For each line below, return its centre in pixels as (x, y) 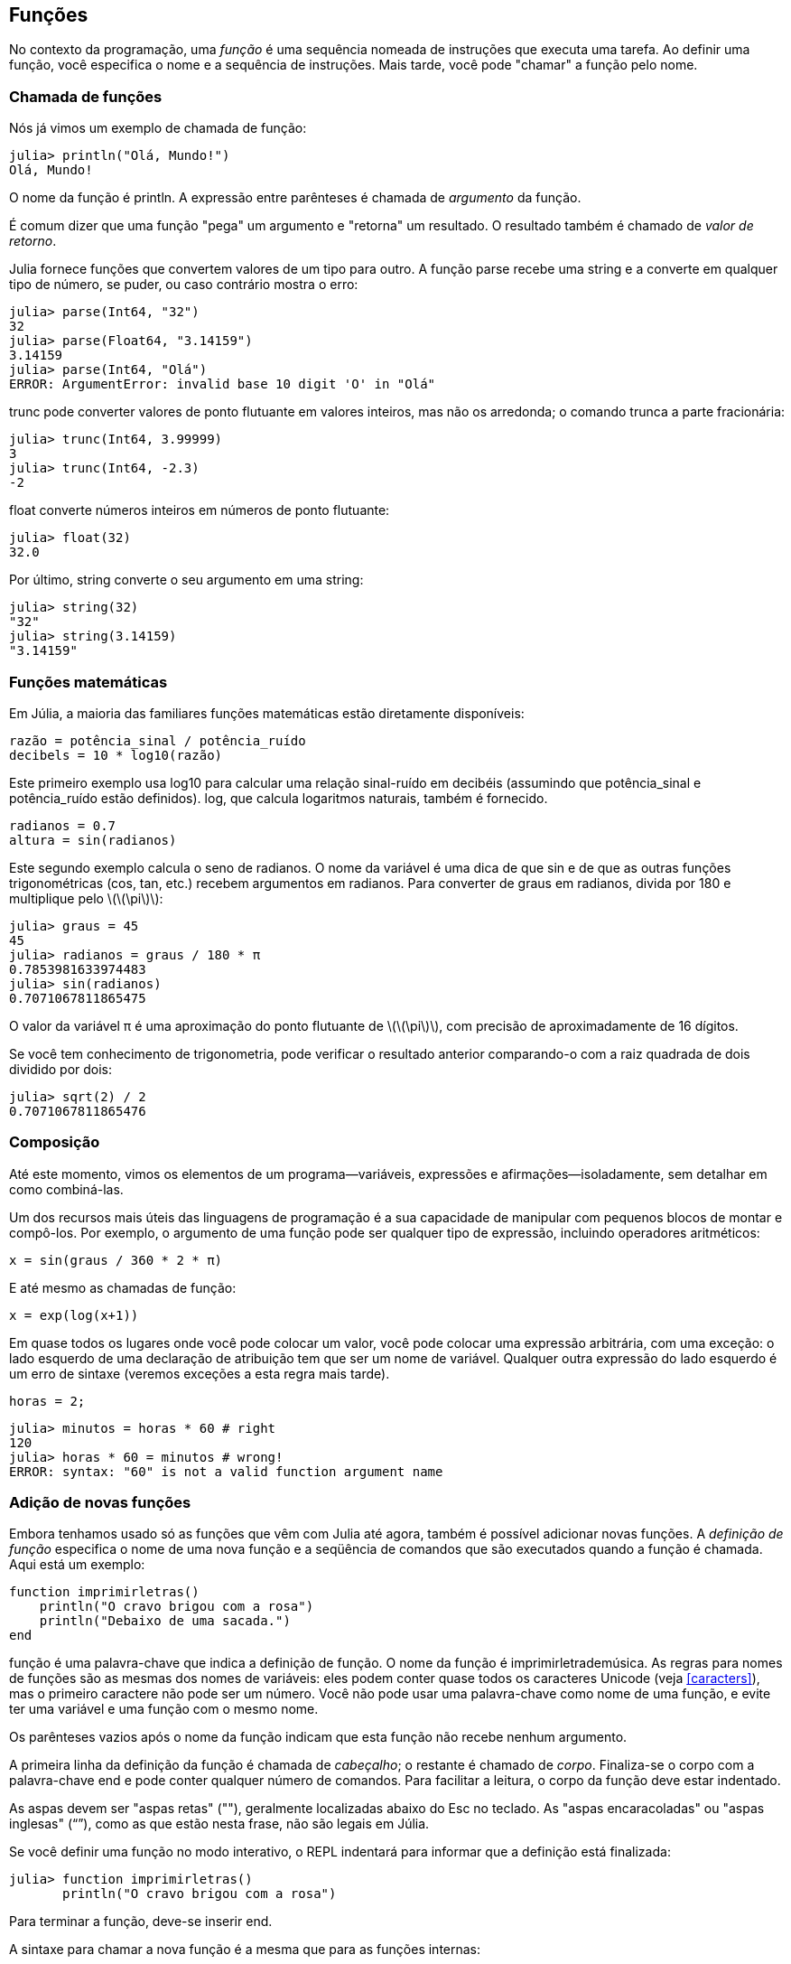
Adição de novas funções (100, 1503)
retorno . (33, 241)
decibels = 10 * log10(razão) (116, 755)
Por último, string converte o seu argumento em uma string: (186, 580)
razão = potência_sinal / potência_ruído (158, 740)
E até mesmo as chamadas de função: (123, 1287)
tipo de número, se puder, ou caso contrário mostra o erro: (184, 285)
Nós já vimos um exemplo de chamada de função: (158, 128)
